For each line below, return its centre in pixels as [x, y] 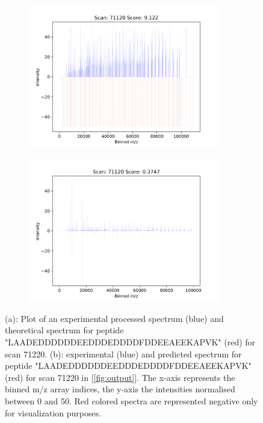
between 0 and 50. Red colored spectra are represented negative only [131, 401]
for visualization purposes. [53, 412]
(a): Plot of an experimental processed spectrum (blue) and [114, 318]
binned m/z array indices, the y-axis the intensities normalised [120, 389]
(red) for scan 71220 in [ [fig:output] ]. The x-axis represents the [120, 377]
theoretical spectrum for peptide [64, 330]
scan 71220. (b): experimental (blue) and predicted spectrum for [123, 354]
